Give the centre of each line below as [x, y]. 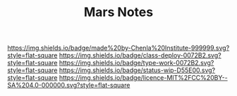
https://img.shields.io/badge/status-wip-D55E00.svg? [137, 70]
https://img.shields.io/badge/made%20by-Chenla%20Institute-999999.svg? [119, 48]
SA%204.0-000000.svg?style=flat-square [69, 85]
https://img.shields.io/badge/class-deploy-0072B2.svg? [140, 55]
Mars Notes [119, 12]
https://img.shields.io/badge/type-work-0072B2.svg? [136, 63]
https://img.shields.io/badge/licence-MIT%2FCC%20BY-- [143, 78]
